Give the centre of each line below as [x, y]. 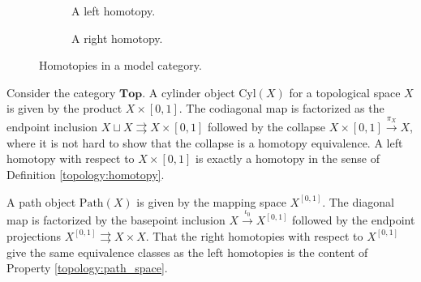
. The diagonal [358, 201]
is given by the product [64, 108]
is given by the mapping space [211, 201]
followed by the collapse [266, 127]
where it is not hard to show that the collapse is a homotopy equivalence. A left [205, 142]
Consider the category [61, 92]
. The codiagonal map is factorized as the [281, 108]
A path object [41, 201]
